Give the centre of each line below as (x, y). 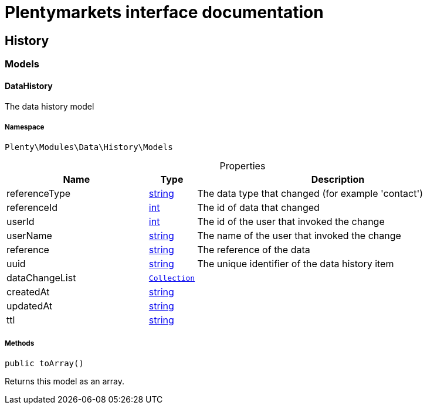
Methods (20, 343)
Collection (172, 278)
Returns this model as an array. (65, 381)
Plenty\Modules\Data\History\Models (89, 147)
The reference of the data (254, 250)
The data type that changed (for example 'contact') (310, 194)
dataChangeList (41, 278)
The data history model (50, 107)
